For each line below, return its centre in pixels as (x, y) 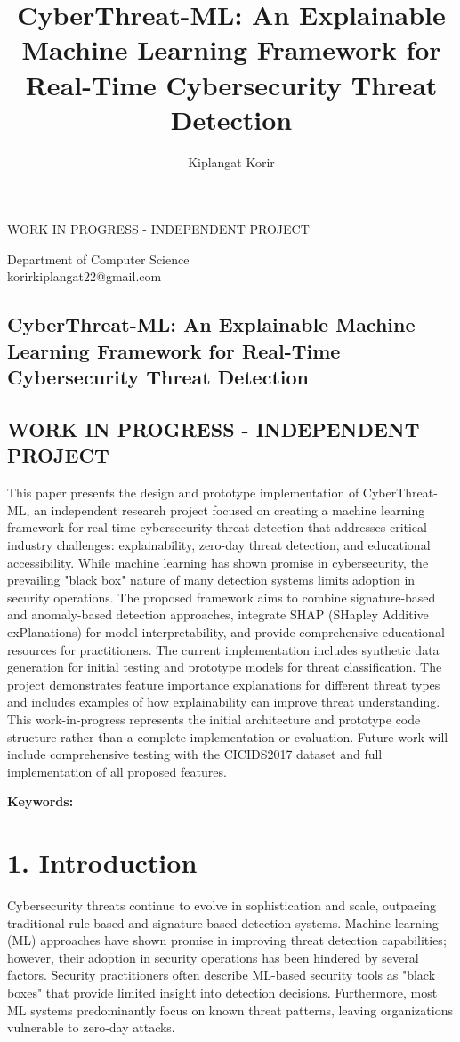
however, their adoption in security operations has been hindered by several (213, 957)
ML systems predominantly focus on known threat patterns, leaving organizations (230, 1010)
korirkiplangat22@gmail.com (85, 276)
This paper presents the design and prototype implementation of (183, 493)
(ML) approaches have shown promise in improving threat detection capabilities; (227, 940)
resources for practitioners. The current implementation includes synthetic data (223, 649)
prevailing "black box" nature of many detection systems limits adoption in (211, 580)
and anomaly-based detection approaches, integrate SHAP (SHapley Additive (218, 614)
